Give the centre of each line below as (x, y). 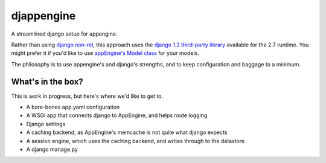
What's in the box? (47, 81)
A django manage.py (52, 149)
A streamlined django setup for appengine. (64, 34)
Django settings (46, 124)
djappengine (43, 16)
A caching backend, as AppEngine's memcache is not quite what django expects (127, 132)
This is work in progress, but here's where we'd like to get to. (87, 96)
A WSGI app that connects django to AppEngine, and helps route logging (117, 115)
